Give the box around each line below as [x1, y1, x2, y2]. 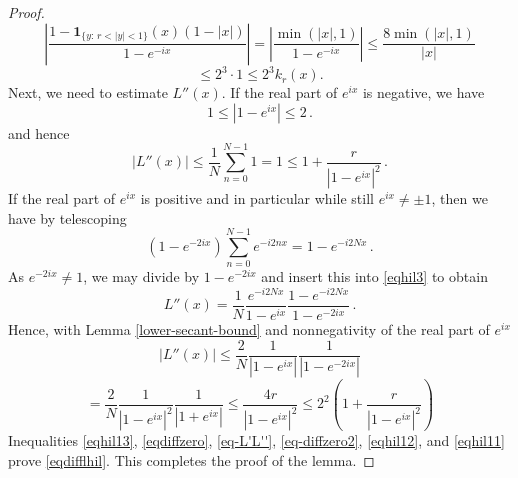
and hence [8, 122, 70, 143]
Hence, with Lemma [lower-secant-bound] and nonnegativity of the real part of [8, 318, 490, 339]
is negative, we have [362, 82, 485, 103]
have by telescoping [8, 207, 127, 228]
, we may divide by [83, 266, 200, 287]
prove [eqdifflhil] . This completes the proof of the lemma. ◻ [8, 449, 375, 470]
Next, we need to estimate [8, 82, 168, 103]
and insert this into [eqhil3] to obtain [261, 266, 488, 287]
